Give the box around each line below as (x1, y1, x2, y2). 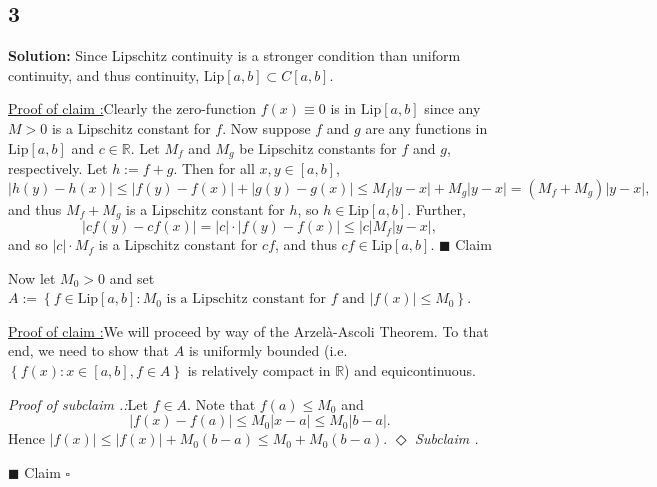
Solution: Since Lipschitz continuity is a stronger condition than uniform (8, 45, 461, 66)
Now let (8, 267, 56, 288)
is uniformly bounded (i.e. (188, 340, 348, 361)
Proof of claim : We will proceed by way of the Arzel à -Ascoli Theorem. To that (8, 320, 489, 341)
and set (109, 267, 155, 288)
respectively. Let (8, 158, 108, 179)
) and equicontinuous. (344, 360, 477, 381)
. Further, (407, 198, 466, 219)
